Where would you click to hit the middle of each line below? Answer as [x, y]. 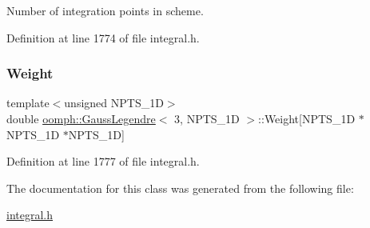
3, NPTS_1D [207, 118]
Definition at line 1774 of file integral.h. [103, 37]
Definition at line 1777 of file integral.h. [103, 161]
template [28, 103]
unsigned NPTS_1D [114, 103]
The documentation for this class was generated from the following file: [180, 188]
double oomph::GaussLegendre [81, 118]
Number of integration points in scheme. [105, 10]
